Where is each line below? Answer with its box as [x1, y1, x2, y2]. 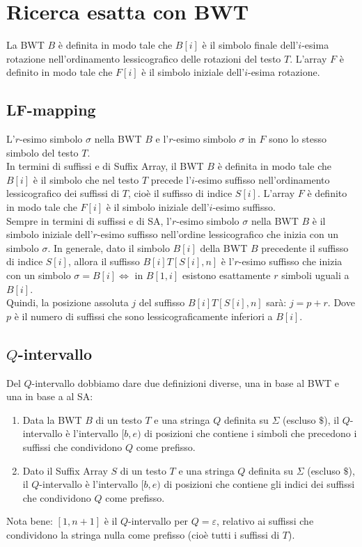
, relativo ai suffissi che [217, 514, 314, 528]
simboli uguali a [281, 268, 349, 283]
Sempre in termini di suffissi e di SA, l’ [6, 213, 172, 228]
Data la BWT [22, 412, 82, 427]
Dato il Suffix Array [22, 463, 108, 477]
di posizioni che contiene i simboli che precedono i [144, 426, 357, 441]
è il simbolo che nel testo [33, 172, 139, 187]
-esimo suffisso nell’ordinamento [194, 172, 330, 187]
